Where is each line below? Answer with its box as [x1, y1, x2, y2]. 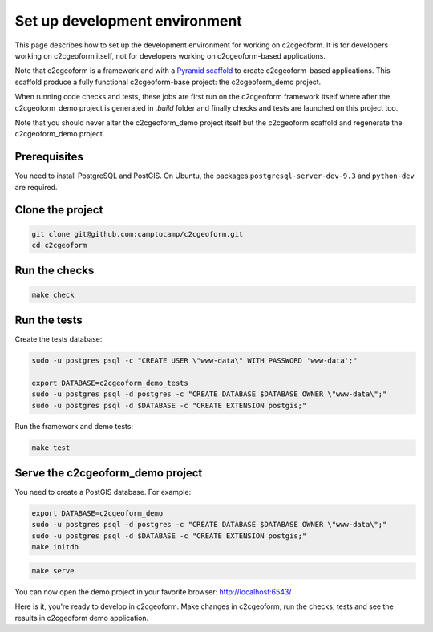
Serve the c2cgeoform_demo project [14, 466, 203, 480]
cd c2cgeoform [31, 241, 87, 249]
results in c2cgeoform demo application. [14, 613, 149, 622]
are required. [14, 182, 58, 192]
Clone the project [14, 203, 103, 217]
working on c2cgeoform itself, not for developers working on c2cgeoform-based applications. [14, 51, 326, 60]
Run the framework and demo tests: [14, 421, 134, 431]
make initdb [31, 542, 79, 552]
